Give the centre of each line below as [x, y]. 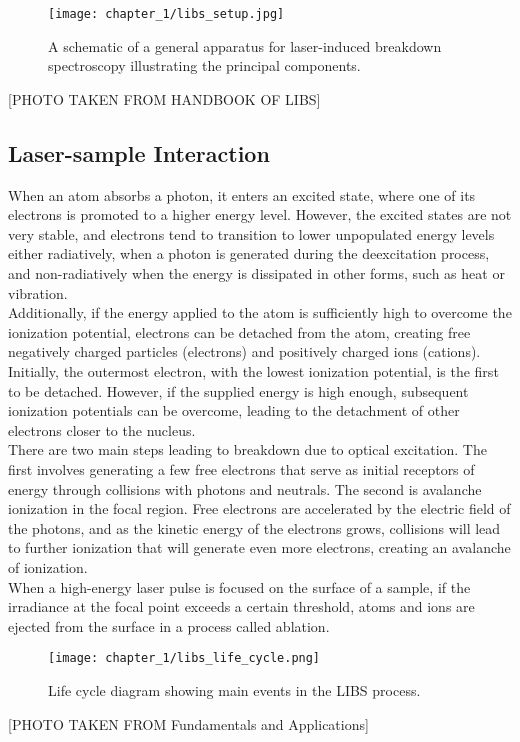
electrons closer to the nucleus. [102, 429]
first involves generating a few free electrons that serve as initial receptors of [241, 468]
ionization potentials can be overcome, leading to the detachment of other [234, 410]
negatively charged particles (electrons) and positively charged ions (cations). [244, 351]
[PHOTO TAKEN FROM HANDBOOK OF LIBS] [164, 98]
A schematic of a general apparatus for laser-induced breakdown [245, 45]
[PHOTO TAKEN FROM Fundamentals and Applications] [188, 723]
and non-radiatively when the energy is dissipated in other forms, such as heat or [256, 273]
